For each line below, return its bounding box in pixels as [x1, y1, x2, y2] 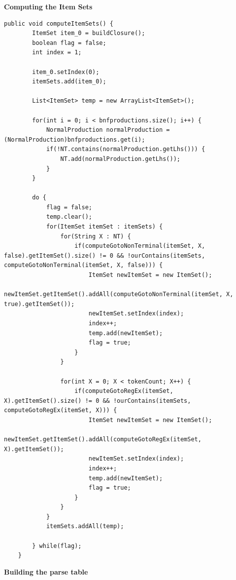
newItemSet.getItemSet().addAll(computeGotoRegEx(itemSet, [4, 436, 202, 443]
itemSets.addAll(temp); [46, 523, 124, 530]
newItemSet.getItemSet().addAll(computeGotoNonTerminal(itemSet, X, [4, 291, 234, 298]
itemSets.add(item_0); [32, 78, 106, 85]
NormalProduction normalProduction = [46, 126, 170, 134]
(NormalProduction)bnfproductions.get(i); [4, 136, 145, 143]
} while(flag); [32, 542, 82, 549]
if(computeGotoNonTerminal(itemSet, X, [74, 242, 205, 250]
